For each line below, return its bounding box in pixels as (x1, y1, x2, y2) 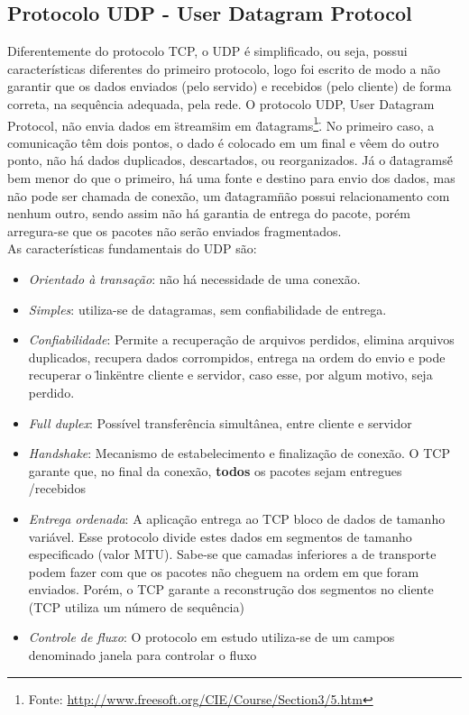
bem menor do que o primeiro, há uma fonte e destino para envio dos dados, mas (7, 169, 455, 188)
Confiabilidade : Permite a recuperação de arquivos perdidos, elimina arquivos (28, 330, 455, 349)
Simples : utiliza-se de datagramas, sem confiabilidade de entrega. (28, 299, 387, 318)
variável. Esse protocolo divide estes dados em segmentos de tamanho (28, 527, 412, 545)
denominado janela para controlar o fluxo (28, 646, 257, 665)
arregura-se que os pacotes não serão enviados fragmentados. (7, 221, 342, 240)
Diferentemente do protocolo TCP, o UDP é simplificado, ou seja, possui (7, 41, 408, 60)
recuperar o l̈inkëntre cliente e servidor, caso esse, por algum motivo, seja (28, 365, 433, 384)
